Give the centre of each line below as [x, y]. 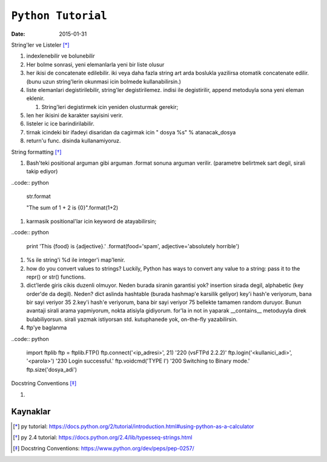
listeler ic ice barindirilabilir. [61, 124]
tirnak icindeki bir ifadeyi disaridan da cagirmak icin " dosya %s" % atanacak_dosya [131, 132]
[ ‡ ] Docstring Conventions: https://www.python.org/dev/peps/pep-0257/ [104, 449]
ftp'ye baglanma [47, 328]
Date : [18, 34]
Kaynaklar [31, 412]
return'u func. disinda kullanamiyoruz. [74, 141]
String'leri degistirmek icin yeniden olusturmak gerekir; [110, 107]
